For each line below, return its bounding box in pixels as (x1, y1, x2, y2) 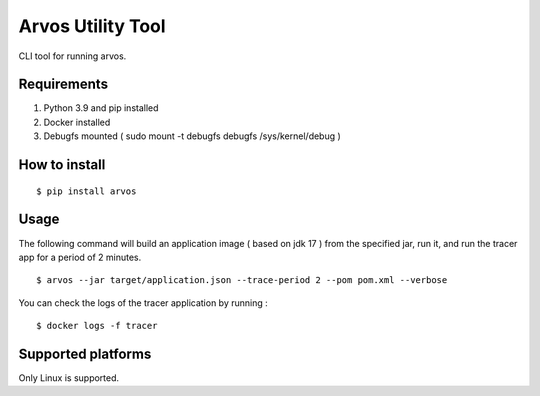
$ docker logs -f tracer (36, 320, 158, 332)
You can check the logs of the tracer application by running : (18, 296, 269, 309)
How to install (18, 156, 106, 174)
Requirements (18, 76, 109, 93)
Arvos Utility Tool (18, 15, 166, 37)
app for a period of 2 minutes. (18, 251, 142, 263)
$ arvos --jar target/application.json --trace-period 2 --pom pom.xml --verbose (36, 275, 448, 286)
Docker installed (43, 116, 111, 128)
